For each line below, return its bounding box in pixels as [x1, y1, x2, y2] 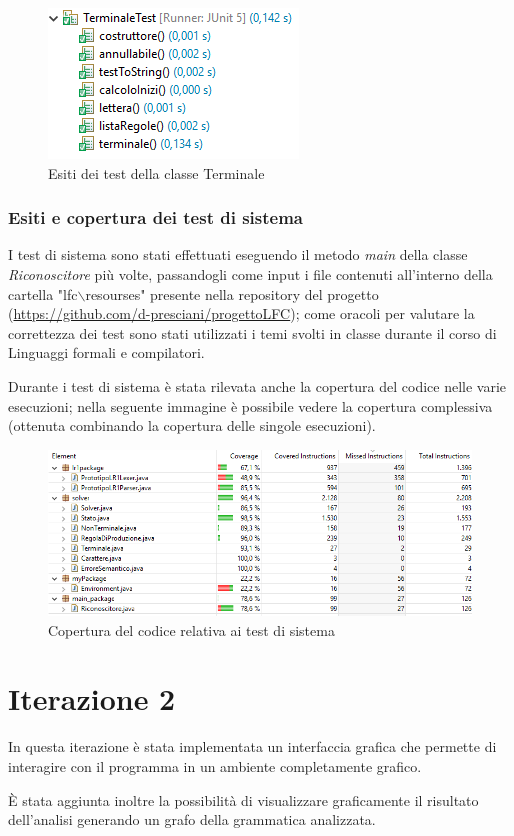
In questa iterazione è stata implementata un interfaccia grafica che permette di [8, 736, 497, 757]
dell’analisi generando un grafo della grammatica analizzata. [8, 809, 376, 830]
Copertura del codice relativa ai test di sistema [48, 619, 335, 640]
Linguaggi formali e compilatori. [8, 342, 205, 363]
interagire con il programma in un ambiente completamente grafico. [8, 756, 422, 776]
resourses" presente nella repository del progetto [85, 283, 379, 304]
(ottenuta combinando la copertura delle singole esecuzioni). [8, 415, 376, 436]
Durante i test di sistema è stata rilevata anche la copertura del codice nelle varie [8, 375, 507, 396]
